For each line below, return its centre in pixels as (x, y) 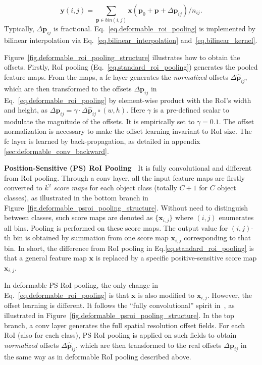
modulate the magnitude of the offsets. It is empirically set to (99, 121)
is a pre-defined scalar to (191, 110)
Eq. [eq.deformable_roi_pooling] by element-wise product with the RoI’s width (128, 100)
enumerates (236, 217)
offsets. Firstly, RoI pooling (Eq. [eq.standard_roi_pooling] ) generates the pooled (131, 67)
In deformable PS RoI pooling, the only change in (81, 285)
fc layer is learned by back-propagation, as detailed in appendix (102, 141)
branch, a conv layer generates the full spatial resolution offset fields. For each (125, 325)
